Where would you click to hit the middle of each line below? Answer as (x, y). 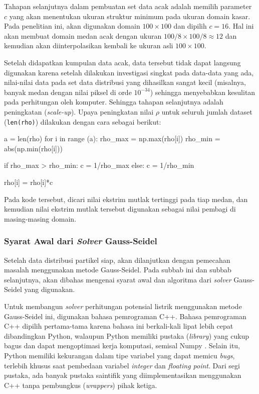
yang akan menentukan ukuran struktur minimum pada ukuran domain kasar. (130, 16)
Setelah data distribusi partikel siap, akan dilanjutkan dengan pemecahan (117, 260)
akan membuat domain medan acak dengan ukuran (83, 35)
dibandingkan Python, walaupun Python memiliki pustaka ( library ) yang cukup (127, 335)
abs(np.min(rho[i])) (33, 148)
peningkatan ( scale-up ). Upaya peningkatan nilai (79, 111)
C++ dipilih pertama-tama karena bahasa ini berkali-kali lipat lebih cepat (119, 326)
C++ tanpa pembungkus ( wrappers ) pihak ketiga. (81, 385)
